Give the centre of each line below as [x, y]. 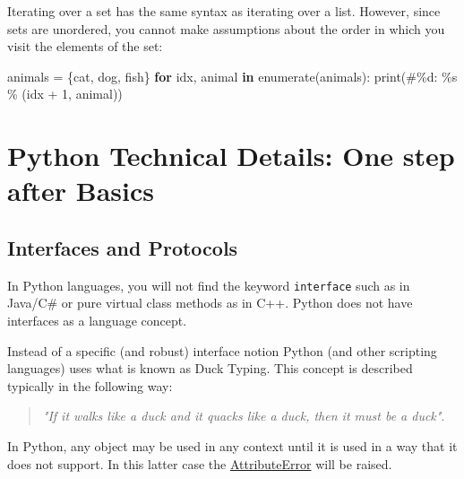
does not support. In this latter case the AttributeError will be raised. [200, 463]
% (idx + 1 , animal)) [65, 94]
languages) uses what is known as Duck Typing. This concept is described [210, 368]
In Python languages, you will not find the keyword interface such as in [209, 285]
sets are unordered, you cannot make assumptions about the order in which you [226, 28]
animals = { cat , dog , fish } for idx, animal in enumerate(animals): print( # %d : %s [232, 76]
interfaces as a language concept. [97, 320]
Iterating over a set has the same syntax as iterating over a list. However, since [224, 11]
